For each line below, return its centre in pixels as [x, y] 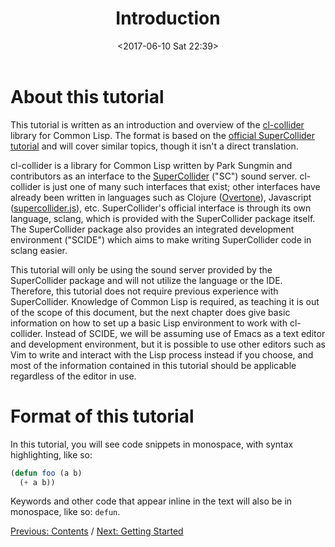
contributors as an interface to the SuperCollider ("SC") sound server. [154, 176]
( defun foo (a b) [46, 473]
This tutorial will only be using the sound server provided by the [141, 269]
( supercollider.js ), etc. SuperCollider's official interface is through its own [161, 208]
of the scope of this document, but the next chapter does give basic [150, 312]
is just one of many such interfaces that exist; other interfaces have [182, 186]
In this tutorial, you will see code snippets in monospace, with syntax [152, 444]
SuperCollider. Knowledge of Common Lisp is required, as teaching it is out [165, 301]
